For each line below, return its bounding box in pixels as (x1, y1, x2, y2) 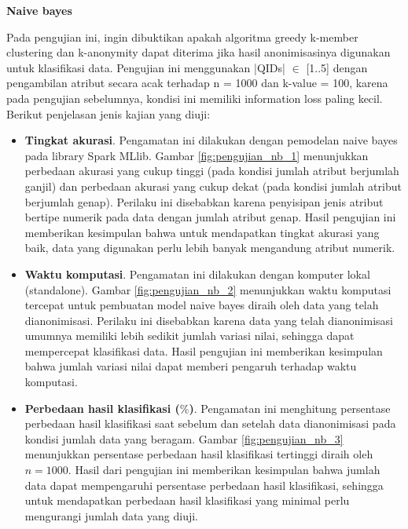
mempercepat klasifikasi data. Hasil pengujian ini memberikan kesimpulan (24, 342, 383, 359)
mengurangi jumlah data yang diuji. (24, 507, 199, 524)
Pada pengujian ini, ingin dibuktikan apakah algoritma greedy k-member (6, 28, 358, 45)
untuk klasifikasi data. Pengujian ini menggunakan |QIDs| (6, 59, 285, 75)
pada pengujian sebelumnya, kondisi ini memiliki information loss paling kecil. (6, 89, 383, 106)
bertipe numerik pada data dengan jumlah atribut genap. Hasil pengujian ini (24, 209, 396, 225)
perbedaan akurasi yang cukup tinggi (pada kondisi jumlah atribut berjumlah (24, 162, 399, 179)
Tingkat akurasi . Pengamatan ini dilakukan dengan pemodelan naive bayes (24, 132, 398, 148)
